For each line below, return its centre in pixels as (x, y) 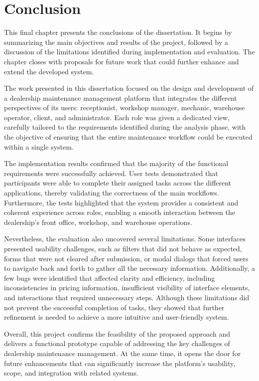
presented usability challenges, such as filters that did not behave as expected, (123, 248)
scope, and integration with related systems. (71, 373)
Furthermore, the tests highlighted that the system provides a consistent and (121, 202)
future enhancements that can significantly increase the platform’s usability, (120, 363)
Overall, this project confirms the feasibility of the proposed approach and (117, 333)
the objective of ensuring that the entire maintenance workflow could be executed (128, 137)
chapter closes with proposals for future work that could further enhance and (122, 61)
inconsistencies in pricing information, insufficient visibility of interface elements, (127, 287)
